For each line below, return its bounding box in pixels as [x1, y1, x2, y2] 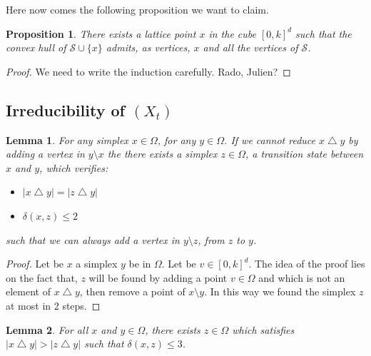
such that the [295, 26, 352, 41]
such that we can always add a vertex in [6, 232, 180, 247]
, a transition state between [245, 146, 364, 161]
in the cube [208, 26, 256, 41]
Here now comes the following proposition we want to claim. [6, 2, 269, 16]
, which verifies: [39, 160, 108, 175]
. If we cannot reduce [224, 132, 316, 147]
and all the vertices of [203, 40, 298, 55]
